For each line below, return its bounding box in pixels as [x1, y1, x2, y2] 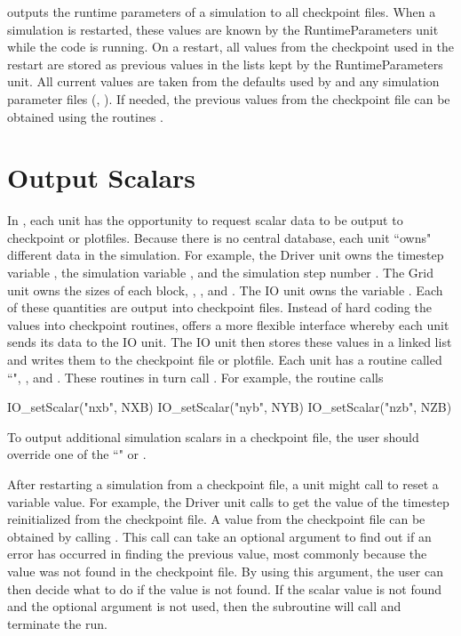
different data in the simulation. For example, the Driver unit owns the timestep [7, 246, 444, 264]
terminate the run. [7, 614, 107, 632]
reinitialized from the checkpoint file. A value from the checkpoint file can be [7, 510, 425, 528]
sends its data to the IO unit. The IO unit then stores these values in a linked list [7, 333, 452, 351]
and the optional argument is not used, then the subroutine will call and [7, 597, 401, 616]
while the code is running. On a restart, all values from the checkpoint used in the [7, 37, 454, 56]
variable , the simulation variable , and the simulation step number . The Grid [7, 263, 434, 282]
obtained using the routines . [7, 107, 163, 125]
